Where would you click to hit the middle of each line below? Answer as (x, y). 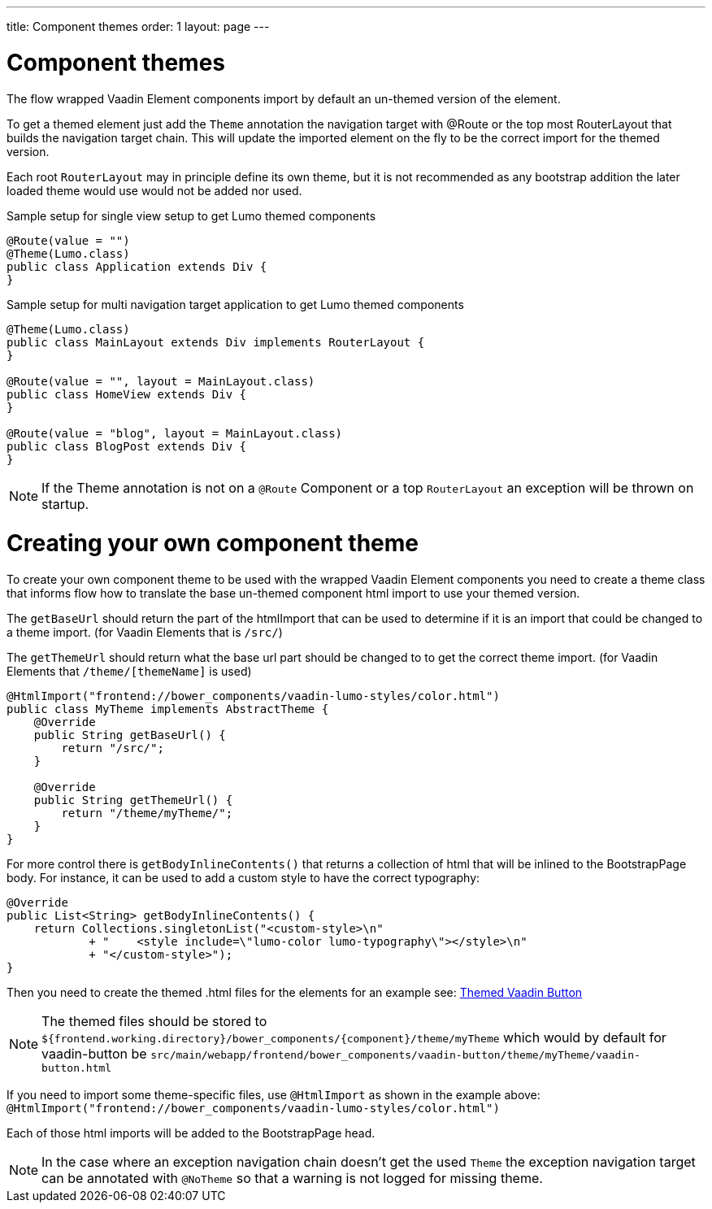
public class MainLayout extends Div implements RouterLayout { (216, 342)
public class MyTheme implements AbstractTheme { (168, 709)
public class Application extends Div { (137, 266)
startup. (65, 504)
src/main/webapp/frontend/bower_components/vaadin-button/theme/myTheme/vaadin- (395, 1055)
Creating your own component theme (213, 544)
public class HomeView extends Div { (127, 394)
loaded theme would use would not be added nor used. (154, 190)
